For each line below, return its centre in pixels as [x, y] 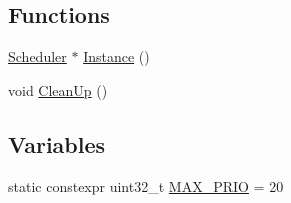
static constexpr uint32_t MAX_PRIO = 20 [146, 185]
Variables [57, 143]
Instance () [116, 56]
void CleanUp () [58, 89]
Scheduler [37, 56]
